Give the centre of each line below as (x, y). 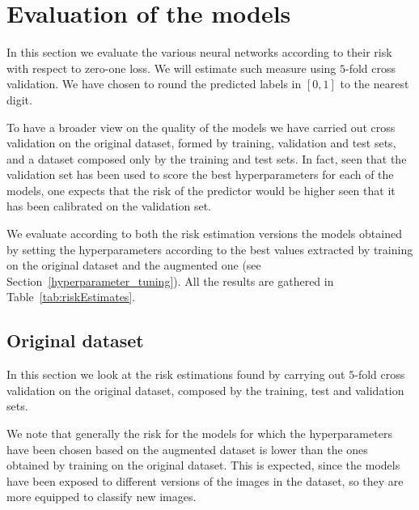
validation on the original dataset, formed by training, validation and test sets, (201, 143)
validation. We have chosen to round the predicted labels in (154, 84)
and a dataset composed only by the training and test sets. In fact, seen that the (207, 158)
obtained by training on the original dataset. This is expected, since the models (203, 465)
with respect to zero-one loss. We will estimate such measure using (171, 68)
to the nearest (375, 84)
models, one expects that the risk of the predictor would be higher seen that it (201, 190)
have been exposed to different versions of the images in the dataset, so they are (205, 480)
